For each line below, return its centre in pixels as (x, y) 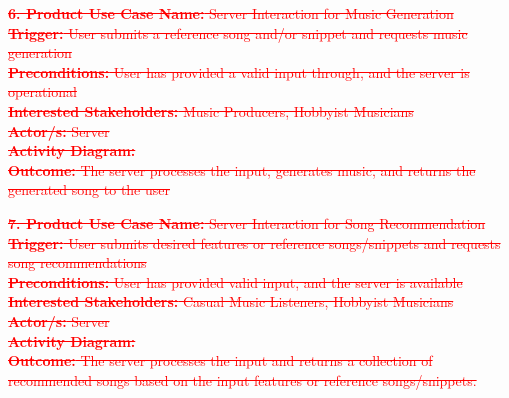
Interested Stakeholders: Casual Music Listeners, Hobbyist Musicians (231, 301)
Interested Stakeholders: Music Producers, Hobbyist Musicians (211, 110)
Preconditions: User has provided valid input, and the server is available (235, 281)
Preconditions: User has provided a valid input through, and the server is (239, 71)
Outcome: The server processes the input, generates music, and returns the (242, 169)
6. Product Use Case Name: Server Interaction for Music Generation (231, 13)
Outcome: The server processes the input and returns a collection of (220, 360)
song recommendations (77, 262)
